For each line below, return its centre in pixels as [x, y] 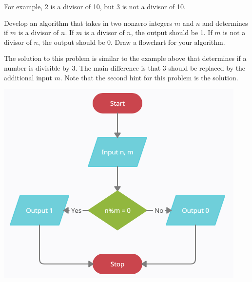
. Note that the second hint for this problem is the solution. [149, 77]
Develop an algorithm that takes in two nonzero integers [88, 23]
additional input [28, 77]
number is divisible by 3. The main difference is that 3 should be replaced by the [125, 67]
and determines [225, 23]
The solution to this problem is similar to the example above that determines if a [125, 58]
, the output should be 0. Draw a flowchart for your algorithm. [131, 42]
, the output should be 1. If [172, 32]
